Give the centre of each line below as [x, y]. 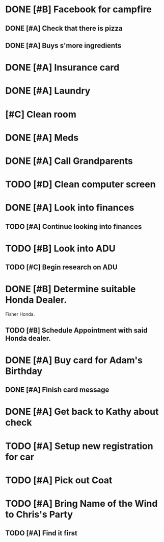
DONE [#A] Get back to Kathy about [82, 412]
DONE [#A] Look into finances [70, 208]
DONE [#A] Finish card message [57, 390]
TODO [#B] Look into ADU [60, 248]
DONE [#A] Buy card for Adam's [74, 360]
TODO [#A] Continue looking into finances [74, 227]
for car [20, 457]
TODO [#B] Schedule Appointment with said [76, 330]
